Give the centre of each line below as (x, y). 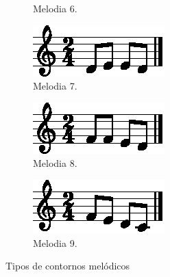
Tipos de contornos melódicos (68, 266)
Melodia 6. (55, 8)
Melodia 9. (55, 242)
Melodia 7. (55, 86)
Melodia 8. (55, 163)
